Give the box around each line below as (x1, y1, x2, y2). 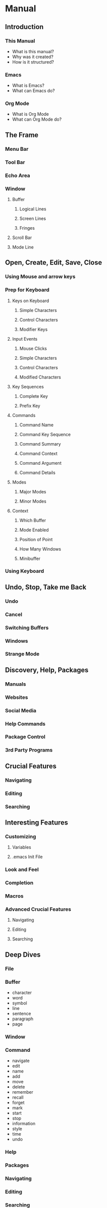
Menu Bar (5, 145, 29, 152)
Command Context (19, 450, 58, 456)
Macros (5, 893, 23, 899)
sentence (12, 1010, 31, 1016)
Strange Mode (5, 651, 40, 657)
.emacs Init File (12, 854, 43, 860)
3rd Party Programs (5, 747, 53, 754)
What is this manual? (12, 48, 54, 54)
